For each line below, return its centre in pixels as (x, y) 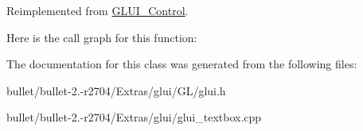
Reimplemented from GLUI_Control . (98, 10)
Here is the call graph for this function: (102, 37)
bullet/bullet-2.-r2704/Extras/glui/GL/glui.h (116, 90)
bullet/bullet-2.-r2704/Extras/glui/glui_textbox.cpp (134, 117)
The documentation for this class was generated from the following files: (182, 64)
